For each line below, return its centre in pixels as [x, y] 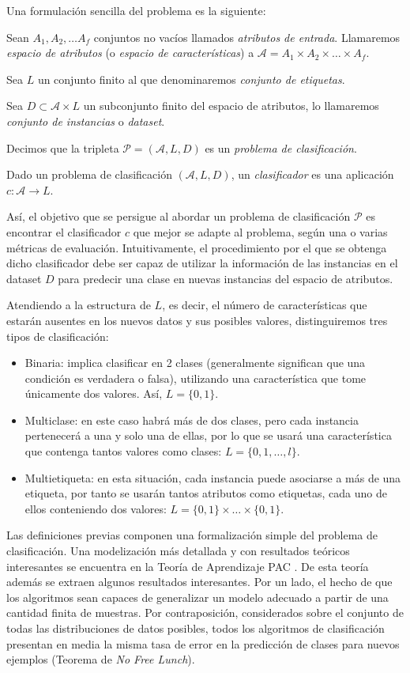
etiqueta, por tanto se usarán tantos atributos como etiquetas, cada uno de [206, 493]
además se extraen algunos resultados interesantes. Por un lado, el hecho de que [199, 582]
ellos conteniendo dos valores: [96, 508]
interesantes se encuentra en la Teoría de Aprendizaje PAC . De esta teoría [188, 566]
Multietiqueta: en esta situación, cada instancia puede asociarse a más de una [213, 477]
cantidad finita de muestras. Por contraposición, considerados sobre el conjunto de [205, 613]
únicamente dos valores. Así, [94, 393]
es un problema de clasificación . [281, 147]
